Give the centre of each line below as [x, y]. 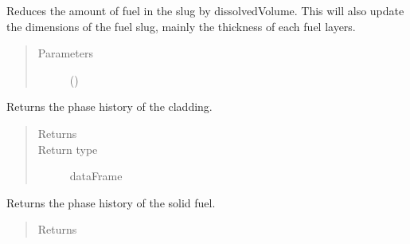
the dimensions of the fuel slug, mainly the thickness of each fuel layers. [181, 26]
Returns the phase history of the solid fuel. [111, 202]
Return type [68, 149]
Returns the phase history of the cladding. [109, 106]
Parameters [65, 53]
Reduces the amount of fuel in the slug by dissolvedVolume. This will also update [205, 10]
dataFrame [96, 176]
